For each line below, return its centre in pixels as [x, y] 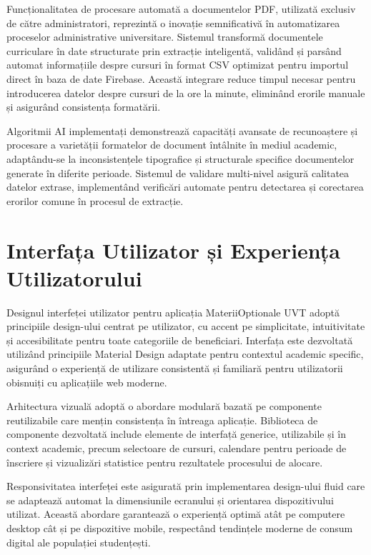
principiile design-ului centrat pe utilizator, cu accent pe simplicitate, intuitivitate [186, 326]
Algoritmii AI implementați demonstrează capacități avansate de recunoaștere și [182, 130]
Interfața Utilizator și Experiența [173, 250]
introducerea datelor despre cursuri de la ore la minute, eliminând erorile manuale [186, 92]
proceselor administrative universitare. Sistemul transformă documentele [165, 37]
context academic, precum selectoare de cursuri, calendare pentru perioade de [177, 447]
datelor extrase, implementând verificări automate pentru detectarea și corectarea [185, 187]
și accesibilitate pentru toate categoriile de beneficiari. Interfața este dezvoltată [180, 340]
